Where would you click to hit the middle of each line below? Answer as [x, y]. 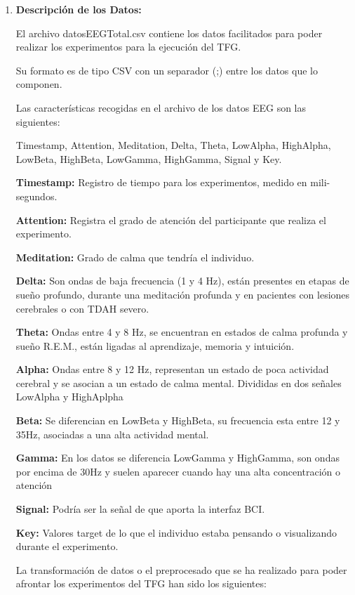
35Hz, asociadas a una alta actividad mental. [112, 434]
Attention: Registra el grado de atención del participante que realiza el [171, 220]
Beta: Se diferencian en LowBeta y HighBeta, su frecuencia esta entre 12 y [178, 420]
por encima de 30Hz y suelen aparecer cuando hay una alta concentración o [178, 471]
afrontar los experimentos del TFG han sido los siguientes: [141, 583]
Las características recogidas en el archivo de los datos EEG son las [161, 107]
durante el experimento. [67, 546]
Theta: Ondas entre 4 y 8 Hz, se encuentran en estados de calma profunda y [182, 332]
